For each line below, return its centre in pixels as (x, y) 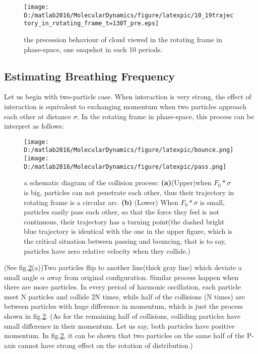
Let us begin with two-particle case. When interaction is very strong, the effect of (128, 97)
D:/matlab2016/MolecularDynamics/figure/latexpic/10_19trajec (129, 15)
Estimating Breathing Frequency (90, 76)
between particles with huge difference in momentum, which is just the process (124, 306)
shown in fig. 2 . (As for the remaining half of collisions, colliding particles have (122, 316)
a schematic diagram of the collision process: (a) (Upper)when (118, 182)
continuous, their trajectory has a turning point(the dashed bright (124, 221)
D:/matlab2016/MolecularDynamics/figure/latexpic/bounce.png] (129, 150)
